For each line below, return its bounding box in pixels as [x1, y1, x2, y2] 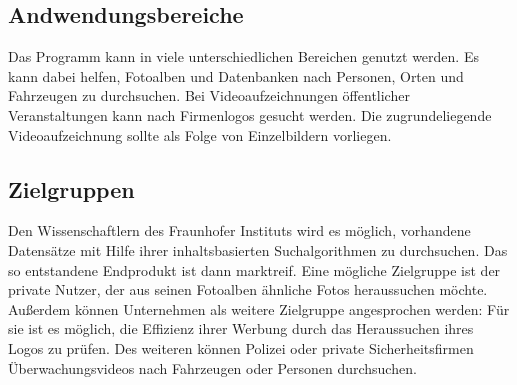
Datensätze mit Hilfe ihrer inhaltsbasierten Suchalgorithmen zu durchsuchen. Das [8, 239, 508, 260]
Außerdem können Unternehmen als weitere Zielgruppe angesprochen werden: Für [8, 298, 510, 319]
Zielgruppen [8, 173, 135, 204]
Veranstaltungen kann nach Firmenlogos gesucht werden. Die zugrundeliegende [8, 104, 492, 125]
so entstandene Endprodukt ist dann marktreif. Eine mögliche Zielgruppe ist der [8, 259, 501, 280]
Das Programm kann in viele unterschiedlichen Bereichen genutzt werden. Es [8, 46, 479, 67]
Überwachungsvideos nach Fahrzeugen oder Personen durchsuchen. [8, 357, 417, 378]
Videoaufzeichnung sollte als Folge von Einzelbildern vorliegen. [8, 124, 392, 145]
